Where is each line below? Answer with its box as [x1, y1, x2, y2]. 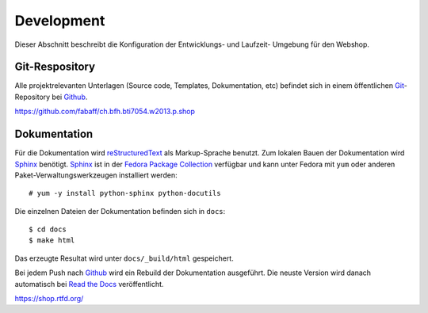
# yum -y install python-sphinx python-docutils [29, 189, 221, 198]
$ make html [29, 236, 75, 245]
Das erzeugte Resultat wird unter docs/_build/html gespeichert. [14, 254, 234, 263]
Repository [14, 92, 51, 101]
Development [14, 12, 105, 29]
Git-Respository [14, 60, 95, 74]
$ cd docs [29, 225, 67, 234]
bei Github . [52, 92, 88, 101]
